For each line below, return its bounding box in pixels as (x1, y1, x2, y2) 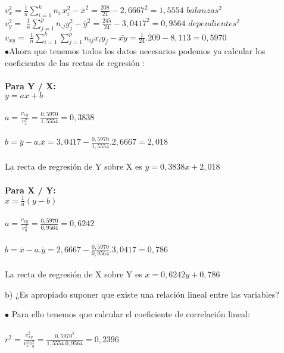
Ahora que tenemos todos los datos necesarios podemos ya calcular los (9, 45, 266, 57)
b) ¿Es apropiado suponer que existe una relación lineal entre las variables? (5, 288, 279, 300)
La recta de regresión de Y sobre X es (5, 160, 142, 173)
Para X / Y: (5, 183, 56, 196)
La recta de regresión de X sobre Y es (5, 268, 142, 280)
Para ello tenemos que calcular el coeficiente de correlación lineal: (11, 308, 250, 320)
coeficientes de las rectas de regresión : (5, 56, 145, 68)
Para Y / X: (5, 80, 56, 92)
